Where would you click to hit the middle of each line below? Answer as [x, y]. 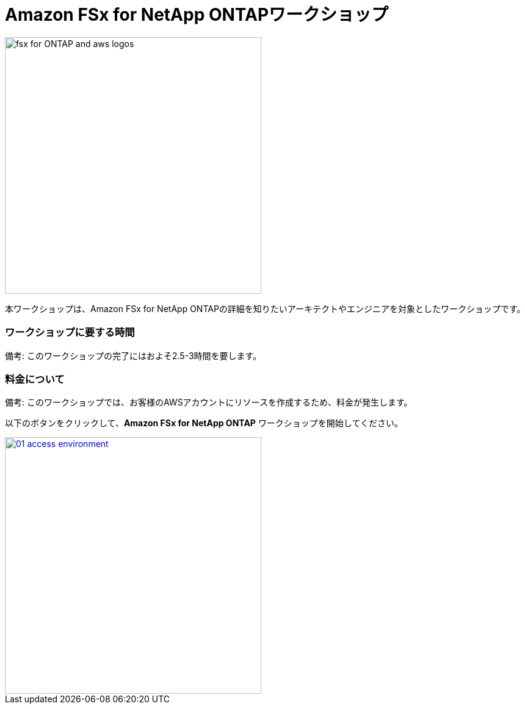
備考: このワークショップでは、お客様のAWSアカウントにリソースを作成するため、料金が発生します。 [209, 402]
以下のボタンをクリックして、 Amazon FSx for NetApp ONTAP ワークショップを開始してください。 [204, 423]
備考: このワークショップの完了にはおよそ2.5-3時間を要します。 [133, 355]
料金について [35, 379]
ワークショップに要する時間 [70, 333]
